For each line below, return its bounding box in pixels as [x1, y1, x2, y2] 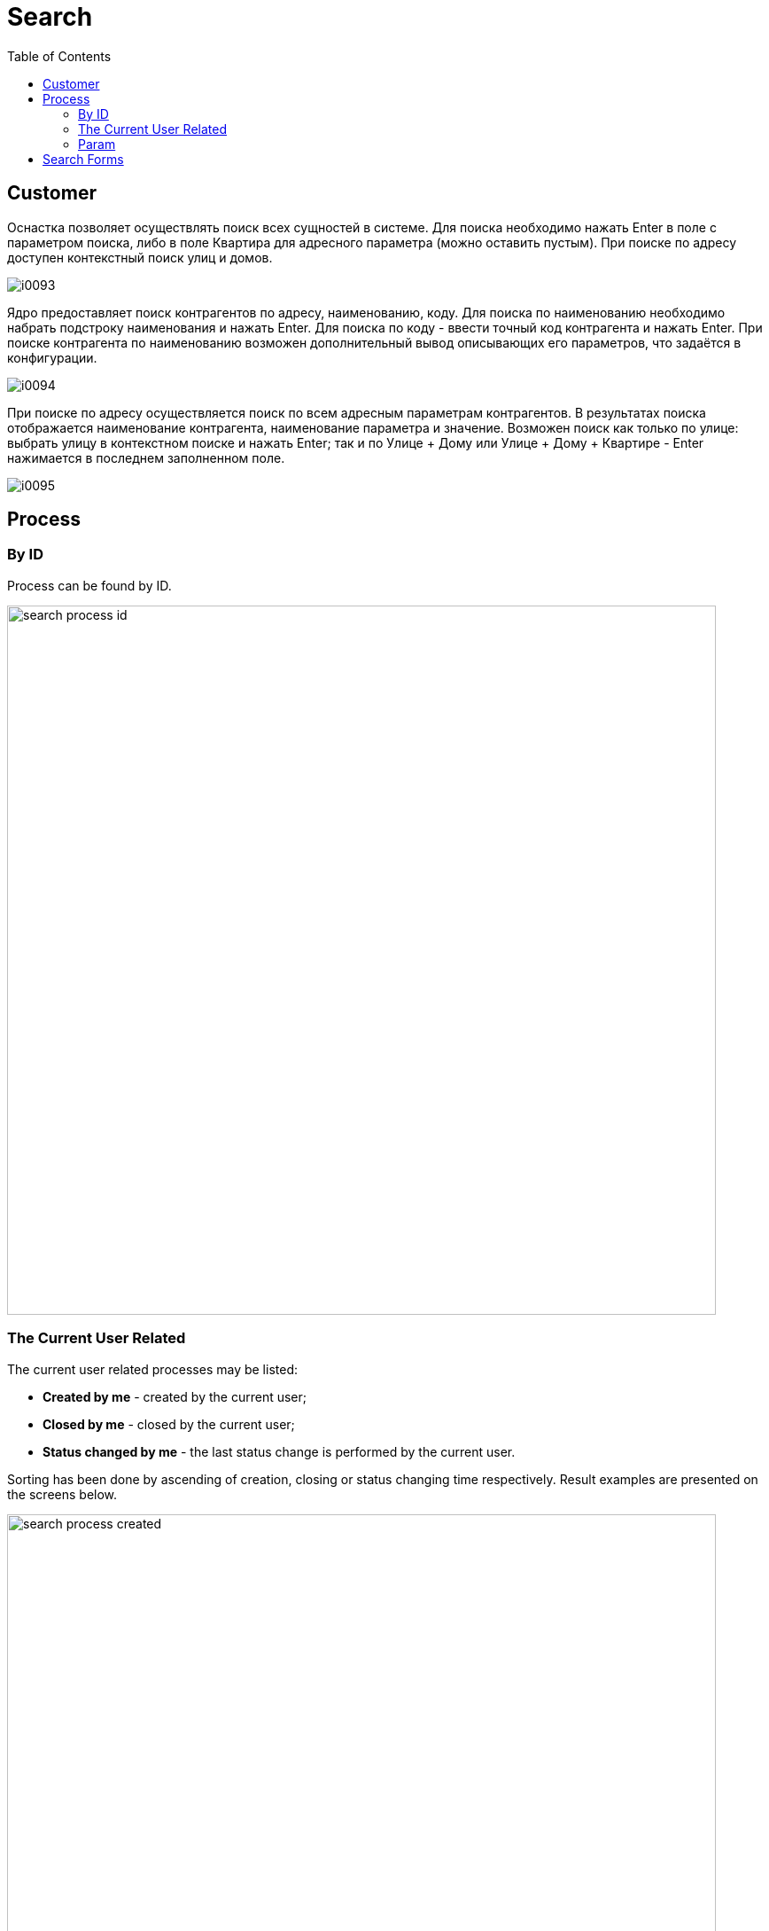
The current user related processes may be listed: [7, 1361, 298, 1377]
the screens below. [7, 1486, 118, 1502]
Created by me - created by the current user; [43, 1388, 307, 1404]
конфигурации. [7, 349, 97, 365]
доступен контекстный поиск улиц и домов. [7, 249, 273, 265]
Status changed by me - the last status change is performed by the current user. [43, 1443, 516, 1459]
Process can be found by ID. [7, 577, 172, 593]
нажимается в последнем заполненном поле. [7, 450, 285, 465]
